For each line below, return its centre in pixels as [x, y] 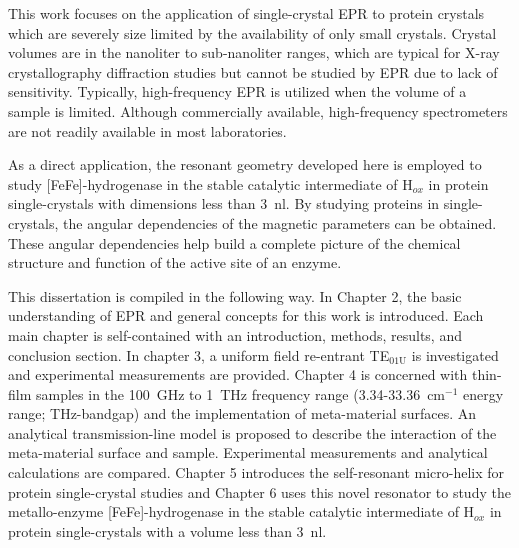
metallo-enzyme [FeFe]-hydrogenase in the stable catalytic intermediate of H [241, 511]
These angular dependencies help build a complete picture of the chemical [234, 242]
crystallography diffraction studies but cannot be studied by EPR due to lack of [253, 71]
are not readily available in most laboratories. [147, 130]
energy [483, 393]
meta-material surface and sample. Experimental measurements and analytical [248, 452]
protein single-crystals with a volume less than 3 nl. [167, 530]
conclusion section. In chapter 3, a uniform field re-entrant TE [199, 354]
